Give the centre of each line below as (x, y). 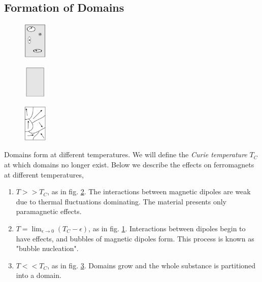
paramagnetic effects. (49, 211)
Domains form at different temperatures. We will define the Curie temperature (126, 154)
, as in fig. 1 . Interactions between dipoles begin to (167, 228)
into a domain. (39, 275)
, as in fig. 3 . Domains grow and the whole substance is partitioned (152, 265)
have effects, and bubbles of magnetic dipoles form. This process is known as (135, 238)
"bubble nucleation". (47, 248)
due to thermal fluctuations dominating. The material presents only (121, 201)
